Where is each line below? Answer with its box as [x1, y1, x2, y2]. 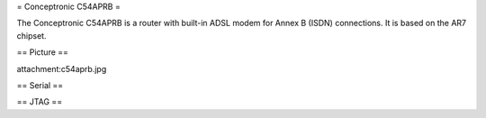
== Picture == [16, 47, 69, 58]
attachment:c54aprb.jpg [16, 63, 107, 74]
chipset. [16, 30, 47, 41]
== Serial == [16, 79, 64, 90]
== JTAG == [16, 96, 63, 107]
